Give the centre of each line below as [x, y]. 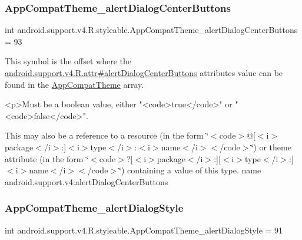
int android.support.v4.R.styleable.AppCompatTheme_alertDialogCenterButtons [151, 30]
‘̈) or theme [271, 147]
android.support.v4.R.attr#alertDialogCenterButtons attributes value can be [144, 73]
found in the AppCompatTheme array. [74, 84]
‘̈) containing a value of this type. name [190, 170]
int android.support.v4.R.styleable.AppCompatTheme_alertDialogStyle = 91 [144, 230]
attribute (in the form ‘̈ [47, 158]
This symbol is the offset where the [68, 61]
